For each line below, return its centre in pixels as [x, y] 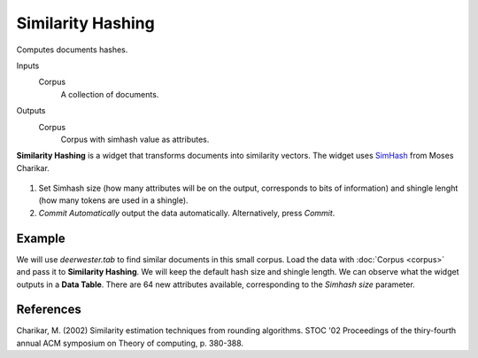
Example [41, 238]
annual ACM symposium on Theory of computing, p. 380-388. [130, 343]
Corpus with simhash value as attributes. [135, 139]
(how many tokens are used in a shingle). [114, 200]
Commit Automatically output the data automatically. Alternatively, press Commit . [187, 213]
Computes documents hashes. [72, 50]
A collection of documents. [110, 94]
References [49, 310]
